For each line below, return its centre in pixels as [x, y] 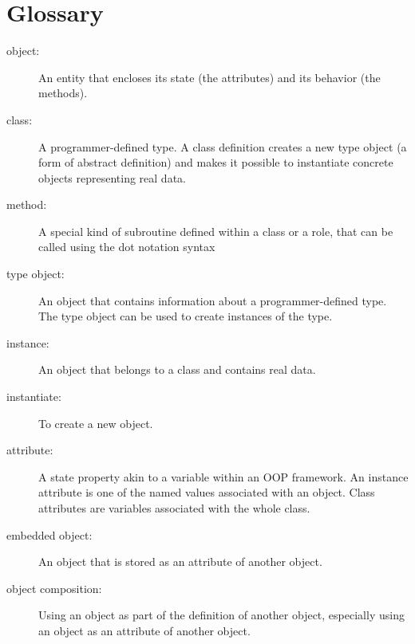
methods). [63, 93]
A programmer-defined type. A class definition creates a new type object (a [223, 146]
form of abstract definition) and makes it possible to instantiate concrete [216, 162]
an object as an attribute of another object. [144, 630]
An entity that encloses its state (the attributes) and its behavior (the [209, 77]
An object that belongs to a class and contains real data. [177, 369]
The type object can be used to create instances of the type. [186, 316]
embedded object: [49, 534]
